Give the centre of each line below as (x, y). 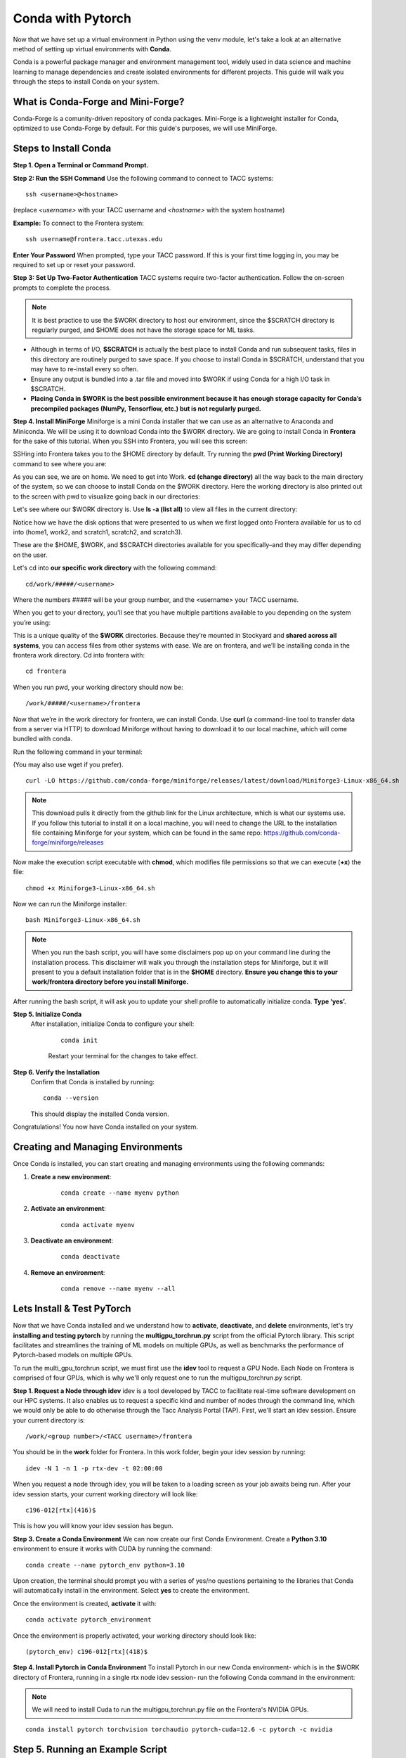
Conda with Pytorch (72, 18)
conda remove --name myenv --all (118, 1289)
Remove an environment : (68, 1272)
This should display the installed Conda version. (100, 1114)
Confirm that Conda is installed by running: (92, 1082)
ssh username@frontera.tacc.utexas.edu (94, 239)
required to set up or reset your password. (74, 265)
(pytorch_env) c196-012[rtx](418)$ (87, 1651)
